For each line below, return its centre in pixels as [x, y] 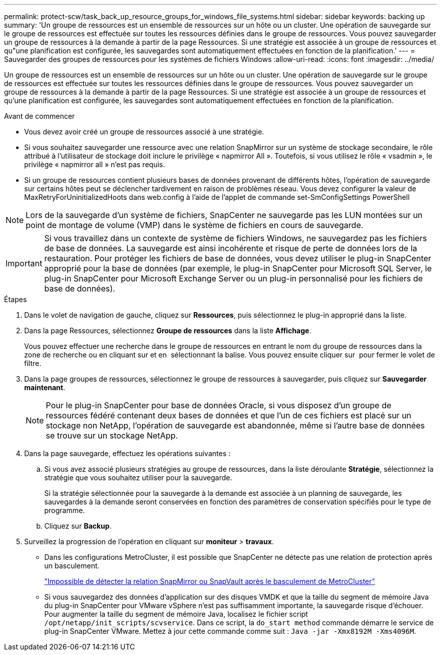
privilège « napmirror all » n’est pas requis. [95, 164]
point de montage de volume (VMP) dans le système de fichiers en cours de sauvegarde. [195, 225]
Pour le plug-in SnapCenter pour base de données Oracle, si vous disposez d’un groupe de [219, 405]
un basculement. [72, 566]
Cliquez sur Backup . [78, 526]
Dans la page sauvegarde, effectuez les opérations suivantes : [127, 453]
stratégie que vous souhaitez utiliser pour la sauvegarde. [138, 478]
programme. [65, 510]
